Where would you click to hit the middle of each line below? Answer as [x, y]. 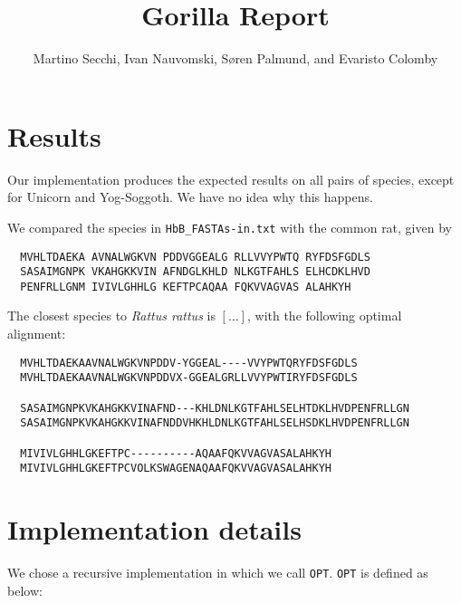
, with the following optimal [324, 316]
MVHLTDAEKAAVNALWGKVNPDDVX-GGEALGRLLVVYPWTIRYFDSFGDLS [189, 378]
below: [25, 590]
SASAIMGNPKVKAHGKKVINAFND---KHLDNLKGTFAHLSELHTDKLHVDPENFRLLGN [215, 408]
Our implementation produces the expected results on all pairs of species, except [231, 179]
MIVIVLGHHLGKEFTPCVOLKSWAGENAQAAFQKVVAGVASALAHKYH [176, 469]
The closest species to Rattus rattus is [111, 316]
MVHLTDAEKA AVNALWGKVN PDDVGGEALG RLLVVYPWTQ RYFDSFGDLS [195, 257]
